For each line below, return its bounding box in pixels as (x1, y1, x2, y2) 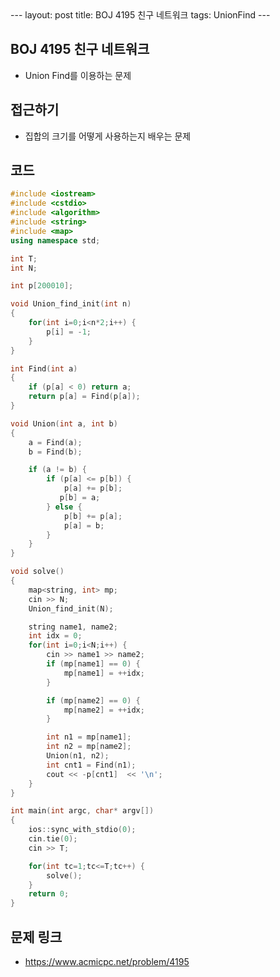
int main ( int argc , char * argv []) (10, 806, 155, 816)
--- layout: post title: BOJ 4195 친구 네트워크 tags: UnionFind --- (10, 9, 271, 21)
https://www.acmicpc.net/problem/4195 (24, 956, 190, 967)
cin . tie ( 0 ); (28, 834, 78, 844)
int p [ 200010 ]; (10, 281, 74, 291)
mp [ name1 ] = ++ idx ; (63, 668, 145, 678)
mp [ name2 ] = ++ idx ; (63, 705, 145, 715)
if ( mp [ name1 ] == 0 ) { (46, 659, 141, 669)
